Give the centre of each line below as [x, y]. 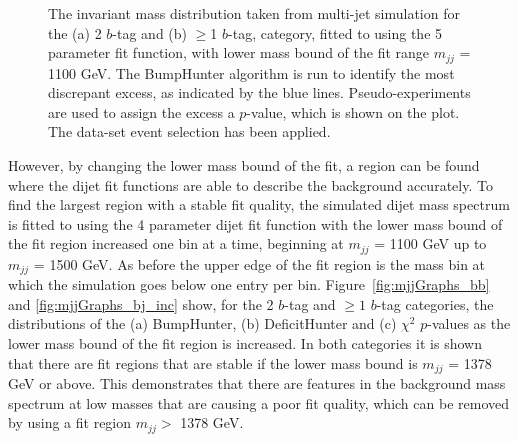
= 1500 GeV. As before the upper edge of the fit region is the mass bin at [259, 263]
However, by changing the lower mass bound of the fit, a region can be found [244, 165]
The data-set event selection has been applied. [189, 131]
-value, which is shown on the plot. [353, 111]
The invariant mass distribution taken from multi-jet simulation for [254, 13]
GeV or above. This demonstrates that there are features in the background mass [257, 383]
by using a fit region [70, 422]
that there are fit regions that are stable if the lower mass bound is [213, 362]
